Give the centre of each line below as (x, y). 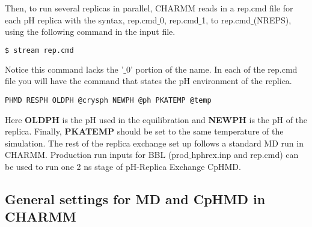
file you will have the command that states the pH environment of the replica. (148, 81)
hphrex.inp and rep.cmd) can (245, 155)
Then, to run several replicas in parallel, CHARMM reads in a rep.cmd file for (149, 8)
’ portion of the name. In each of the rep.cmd (214, 69)
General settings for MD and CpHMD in (135, 198)
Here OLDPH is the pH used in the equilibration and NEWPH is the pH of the (156, 119)
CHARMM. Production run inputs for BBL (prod (97, 155)
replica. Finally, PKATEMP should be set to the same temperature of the (144, 131)
